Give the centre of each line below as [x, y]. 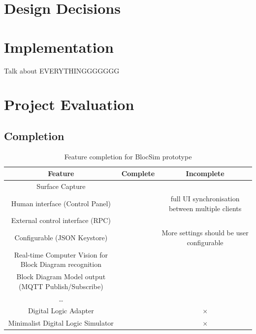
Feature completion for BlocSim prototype [128, 156]
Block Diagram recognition [61, 264]
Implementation [59, 47]
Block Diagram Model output [61, 277]
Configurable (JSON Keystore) [61, 238]
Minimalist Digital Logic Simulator [61, 323]
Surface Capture [61, 186]
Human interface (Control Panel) [61, 203]
